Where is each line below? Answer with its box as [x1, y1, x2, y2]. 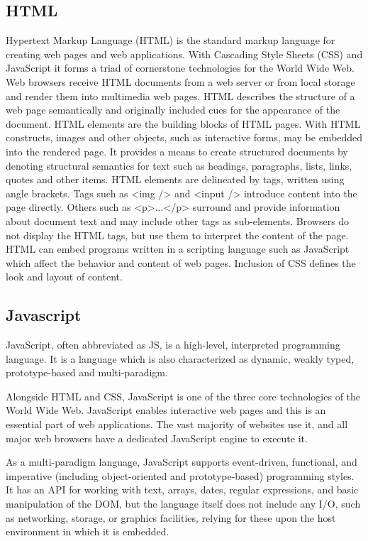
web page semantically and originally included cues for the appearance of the [6, 102, 340, 117]
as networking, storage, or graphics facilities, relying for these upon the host [6, 510, 336, 525]
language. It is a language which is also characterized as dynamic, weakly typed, [6, 351, 355, 366]
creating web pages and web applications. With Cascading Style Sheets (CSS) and [6, 46, 363, 61]
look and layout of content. [6, 269, 123, 284]
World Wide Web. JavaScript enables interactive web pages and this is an [6, 403, 326, 417]
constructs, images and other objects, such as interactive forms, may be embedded [6, 130, 363, 145]
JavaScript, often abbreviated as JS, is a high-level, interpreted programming [6, 337, 340, 352]
